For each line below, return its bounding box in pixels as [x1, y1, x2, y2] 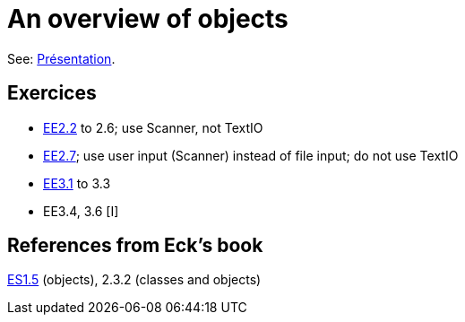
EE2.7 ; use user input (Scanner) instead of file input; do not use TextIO [43, 147, 459, 163]
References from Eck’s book [7, 234, 263, 257]
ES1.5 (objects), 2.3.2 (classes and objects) [7, 272, 262, 288]
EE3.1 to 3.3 [43, 175, 111, 191]
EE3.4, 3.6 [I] [43, 203, 119, 219]
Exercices [7, 82, 97, 105]
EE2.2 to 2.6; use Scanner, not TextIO [43, 119, 263, 135]
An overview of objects [7, 4, 288, 34]
